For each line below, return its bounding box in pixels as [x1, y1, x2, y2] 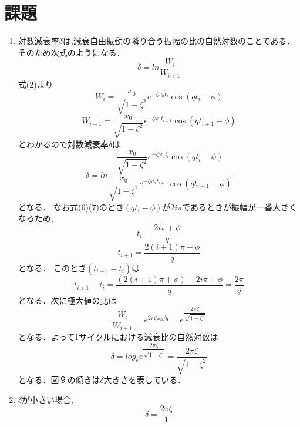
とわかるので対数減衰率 [18, 138, 109, 150]
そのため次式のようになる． [18, 46, 125, 58]
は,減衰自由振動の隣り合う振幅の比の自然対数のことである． [63, 35, 295, 47]
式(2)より [18, 78, 53, 90]
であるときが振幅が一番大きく [182, 200, 297, 213]
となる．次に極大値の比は [18, 294, 117, 307]
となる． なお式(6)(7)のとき [18, 200, 124, 213]
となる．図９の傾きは [18, 374, 100, 386]
